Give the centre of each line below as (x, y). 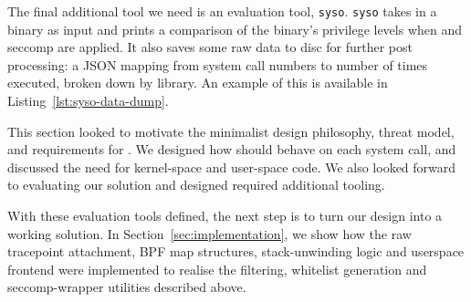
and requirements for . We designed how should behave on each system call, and (232, 149)
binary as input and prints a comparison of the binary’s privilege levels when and (235, 29)
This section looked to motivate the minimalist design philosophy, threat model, (231, 131)
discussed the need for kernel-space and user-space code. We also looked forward (232, 167)
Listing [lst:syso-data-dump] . (88, 101)
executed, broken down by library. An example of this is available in (198, 83)
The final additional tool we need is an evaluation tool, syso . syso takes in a (222, 11)
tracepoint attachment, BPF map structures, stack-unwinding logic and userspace (236, 251)
